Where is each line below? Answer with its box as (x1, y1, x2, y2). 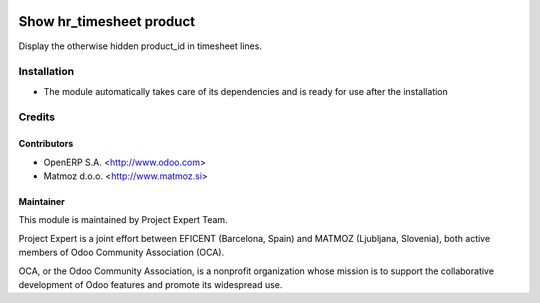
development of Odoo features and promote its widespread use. (18, 278, 283, 290)
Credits (18, 110, 55, 124)
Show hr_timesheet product (18, 13, 195, 30)
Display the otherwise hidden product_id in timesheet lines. (18, 40, 262, 52)
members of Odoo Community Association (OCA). (18, 246, 225, 259)
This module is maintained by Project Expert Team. (18, 214, 229, 226)
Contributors (18, 138, 74, 150)
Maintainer (18, 196, 65, 207)
